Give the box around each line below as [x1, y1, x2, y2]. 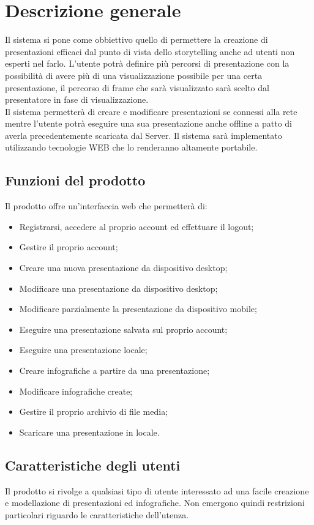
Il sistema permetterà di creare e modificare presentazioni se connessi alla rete [5, 105, 297, 117]
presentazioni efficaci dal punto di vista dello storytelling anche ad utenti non [5, 45, 295, 58]
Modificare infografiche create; [19, 384, 133, 397]
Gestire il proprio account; [19, 240, 118, 253]
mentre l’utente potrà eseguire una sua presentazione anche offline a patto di [5, 117, 292, 130]
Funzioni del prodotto [5, 171, 146, 190]
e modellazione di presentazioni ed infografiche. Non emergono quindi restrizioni [5, 496, 305, 509]
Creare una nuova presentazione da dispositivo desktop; [19, 261, 228, 274]
